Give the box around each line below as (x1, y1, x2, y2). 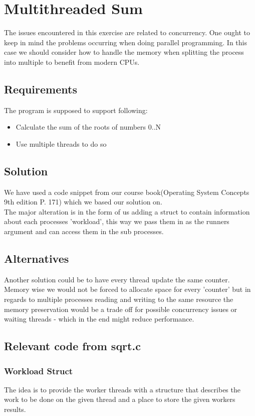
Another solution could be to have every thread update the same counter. (4, 274, 230, 284)
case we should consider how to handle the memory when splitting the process (4, 47, 244, 57)
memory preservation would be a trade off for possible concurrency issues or (4, 303, 237, 314)
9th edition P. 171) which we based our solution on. (4, 196, 162, 207)
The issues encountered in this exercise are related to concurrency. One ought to (4, 27, 250, 38)
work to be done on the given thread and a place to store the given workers (4, 394, 235, 404)
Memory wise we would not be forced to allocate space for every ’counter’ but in (4, 284, 251, 294)
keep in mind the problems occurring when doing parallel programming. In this (4, 37, 247, 47)
